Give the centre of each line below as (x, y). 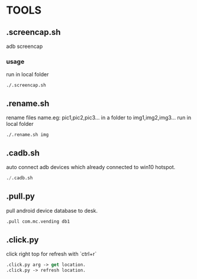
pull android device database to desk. (52, 210)
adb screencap (25, 46)
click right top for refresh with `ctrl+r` (51, 254)
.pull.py (21, 197)
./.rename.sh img (28, 135)
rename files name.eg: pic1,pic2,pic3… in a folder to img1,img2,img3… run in (99, 118)
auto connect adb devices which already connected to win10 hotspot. (91, 167)
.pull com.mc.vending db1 (38, 221)
